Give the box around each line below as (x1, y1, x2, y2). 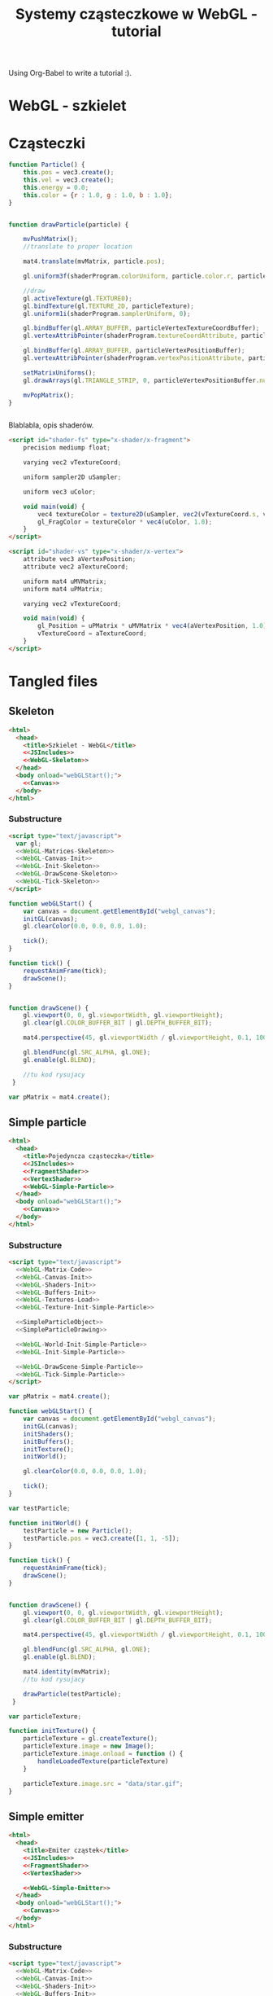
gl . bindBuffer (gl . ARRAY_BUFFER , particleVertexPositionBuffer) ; (23, 347, 245, 355)
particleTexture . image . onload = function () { (23, 1750, 184, 1758)
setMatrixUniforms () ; (23, 368, 96, 377)
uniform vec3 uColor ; (23, 488, 96, 496)
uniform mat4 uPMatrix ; (23, 585, 104, 593)
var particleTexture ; (8, 1712, 82, 1721)
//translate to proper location (23, 243, 132, 251)
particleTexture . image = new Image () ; (23, 1742, 154, 1751)
